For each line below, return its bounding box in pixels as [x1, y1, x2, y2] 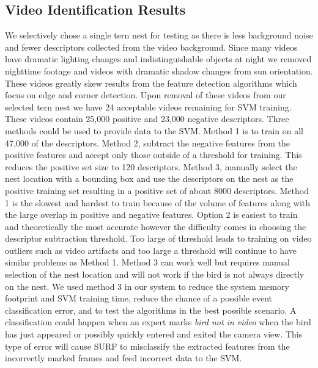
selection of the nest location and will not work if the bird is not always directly [5, 268, 305, 281]
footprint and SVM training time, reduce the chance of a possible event [5, 292, 273, 305]
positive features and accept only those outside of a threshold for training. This [5, 148, 302, 161]
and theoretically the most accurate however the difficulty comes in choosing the [5, 220, 306, 233]
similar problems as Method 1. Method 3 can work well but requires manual [5, 256, 290, 269]
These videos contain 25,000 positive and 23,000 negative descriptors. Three [5, 112, 289, 125]
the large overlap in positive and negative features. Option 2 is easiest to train [5, 208, 298, 221]
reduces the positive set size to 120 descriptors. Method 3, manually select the [5, 160, 297, 173]
